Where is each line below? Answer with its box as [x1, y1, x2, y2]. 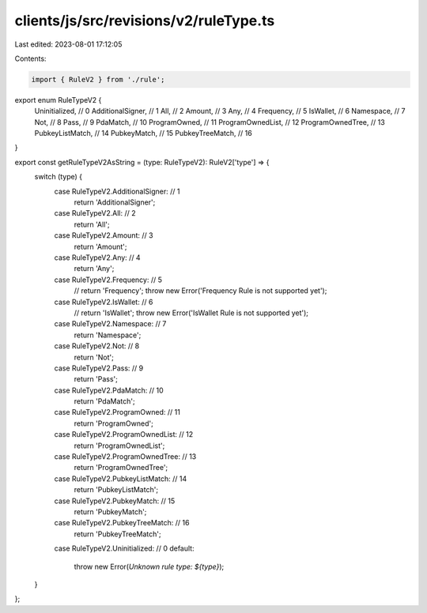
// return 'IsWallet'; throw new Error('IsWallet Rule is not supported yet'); [74, 308, 308, 318]
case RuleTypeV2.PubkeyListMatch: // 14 [54, 474, 187, 483]
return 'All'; [74, 220, 110, 229]
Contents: [14, 54, 47, 63]
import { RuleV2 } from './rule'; [31, 75, 165, 84]
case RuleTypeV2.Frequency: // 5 [54, 275, 162, 284]
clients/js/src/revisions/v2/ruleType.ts [14, 12, 275, 29]
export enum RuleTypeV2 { [14, 95, 102, 104]
